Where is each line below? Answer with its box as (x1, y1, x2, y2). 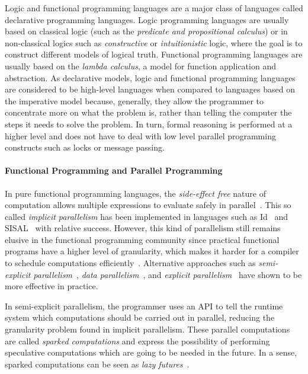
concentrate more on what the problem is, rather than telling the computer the (5, 106, 292, 119)
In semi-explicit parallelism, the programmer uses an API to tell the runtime (5, 299, 283, 312)
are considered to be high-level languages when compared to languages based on (5, 83, 296, 95)
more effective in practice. (5, 280, 98, 292)
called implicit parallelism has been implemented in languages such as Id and (5, 210, 288, 222)
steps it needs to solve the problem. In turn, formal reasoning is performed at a (5, 117, 293, 130)
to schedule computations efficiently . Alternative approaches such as (5, 257, 256, 269)
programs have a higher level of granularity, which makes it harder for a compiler (5, 245, 299, 257)
